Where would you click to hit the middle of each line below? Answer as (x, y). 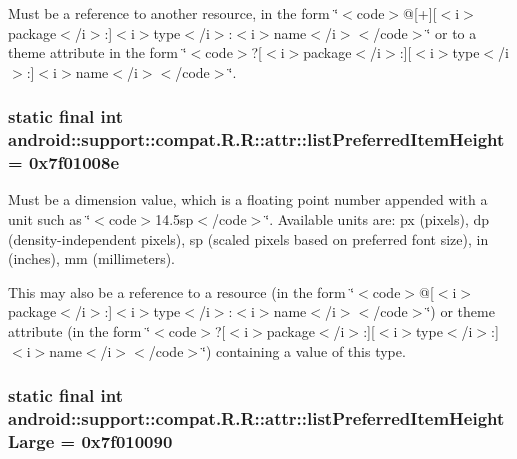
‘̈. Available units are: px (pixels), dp (377, 219)
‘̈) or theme (460, 311)
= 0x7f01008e (64, 162)
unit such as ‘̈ (49, 219)
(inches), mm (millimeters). (92, 258)
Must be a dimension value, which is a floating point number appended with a (248, 199)
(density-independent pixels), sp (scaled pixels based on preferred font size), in (248, 238)
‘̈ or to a (451, 32)
